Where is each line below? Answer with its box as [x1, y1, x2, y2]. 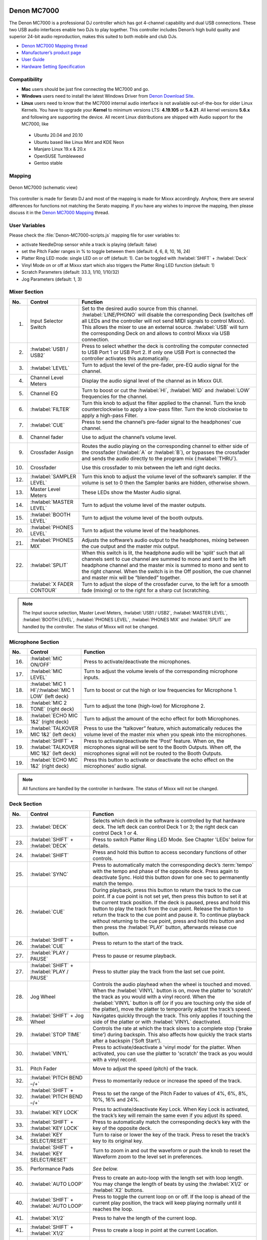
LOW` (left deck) [30, 692, 69, 699]
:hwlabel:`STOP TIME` [30, 1031, 81, 1038]
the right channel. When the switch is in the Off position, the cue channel [82, 568, 252, 575]
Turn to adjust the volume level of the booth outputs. [82, 514, 204, 521]
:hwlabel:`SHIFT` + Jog [30, 1012, 84, 1019]
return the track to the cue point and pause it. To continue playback [92, 911, 250, 918]
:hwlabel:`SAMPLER [30, 473, 76, 480]
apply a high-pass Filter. [82, 412, 138, 419]
